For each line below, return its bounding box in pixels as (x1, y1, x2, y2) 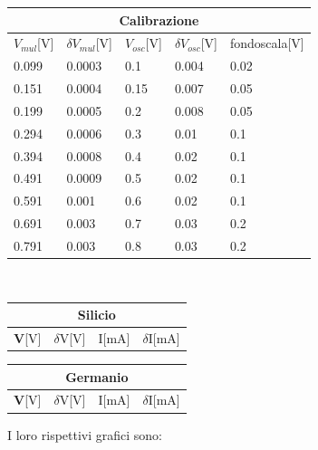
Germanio (65, 367, 129, 386)
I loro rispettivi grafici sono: (7, 425, 163, 444)
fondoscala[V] (229, 34, 304, 53)
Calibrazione (119, 10, 199, 29)
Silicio (77, 305, 116, 324)
